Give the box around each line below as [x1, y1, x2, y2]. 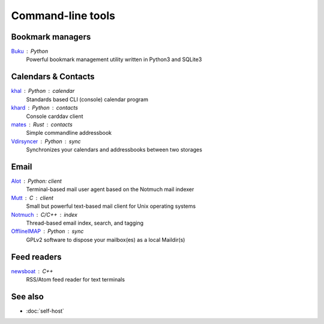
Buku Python [11, 48, 49, 55]
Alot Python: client [11, 177, 62, 184]
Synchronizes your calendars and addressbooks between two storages [26, 146, 202, 153]
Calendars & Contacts [11, 72, 95, 82]
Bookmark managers [11, 32, 91, 42]
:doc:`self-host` [26, 307, 64, 314]
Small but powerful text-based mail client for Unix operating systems [26, 202, 196, 210]
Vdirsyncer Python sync [11, 138, 81, 145]
